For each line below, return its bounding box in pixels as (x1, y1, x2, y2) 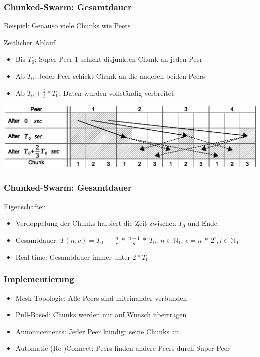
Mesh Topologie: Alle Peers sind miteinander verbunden (15, 292, 187, 303)
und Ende (187, 218, 218, 228)
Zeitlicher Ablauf (4, 37, 56, 47)
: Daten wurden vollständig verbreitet (59, 87, 174, 98)
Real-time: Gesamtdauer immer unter (15, 251, 130, 262)
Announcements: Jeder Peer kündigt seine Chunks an (15, 326, 179, 336)
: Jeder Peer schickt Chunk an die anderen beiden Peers (34, 71, 205, 81)
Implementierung (4, 273, 74, 285)
